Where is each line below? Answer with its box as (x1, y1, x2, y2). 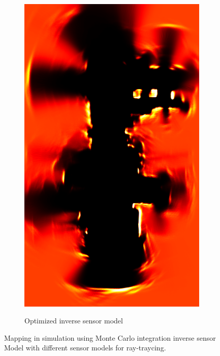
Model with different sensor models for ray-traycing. (4, 342, 166, 353)
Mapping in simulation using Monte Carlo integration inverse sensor (4, 332, 216, 343)
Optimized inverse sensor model (24, 315, 123, 326)
